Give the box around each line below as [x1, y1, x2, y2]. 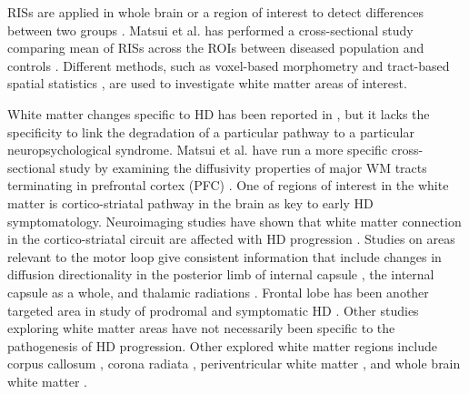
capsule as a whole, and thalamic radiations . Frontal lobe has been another [7, 282, 429, 301]
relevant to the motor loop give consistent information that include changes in [7, 247, 442, 266]
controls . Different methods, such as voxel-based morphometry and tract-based [7, 56, 450, 75]
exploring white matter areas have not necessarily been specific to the [7, 318, 395, 338]
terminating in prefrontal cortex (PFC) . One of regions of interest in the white [7, 176, 449, 195]
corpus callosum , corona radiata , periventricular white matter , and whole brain [7, 354, 461, 373]
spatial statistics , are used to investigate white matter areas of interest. [7, 74, 407, 93]
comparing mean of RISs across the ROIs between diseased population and [7, 38, 424, 57]
